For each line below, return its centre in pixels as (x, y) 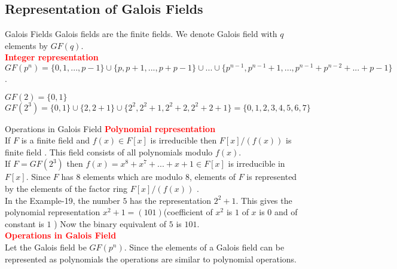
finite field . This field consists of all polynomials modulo (109, 152)
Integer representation (52, 57)
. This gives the (264, 200)
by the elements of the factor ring (66, 189)
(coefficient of (188, 212)
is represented (272, 177)
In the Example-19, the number (62, 200)
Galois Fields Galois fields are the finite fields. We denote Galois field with (141, 34)
